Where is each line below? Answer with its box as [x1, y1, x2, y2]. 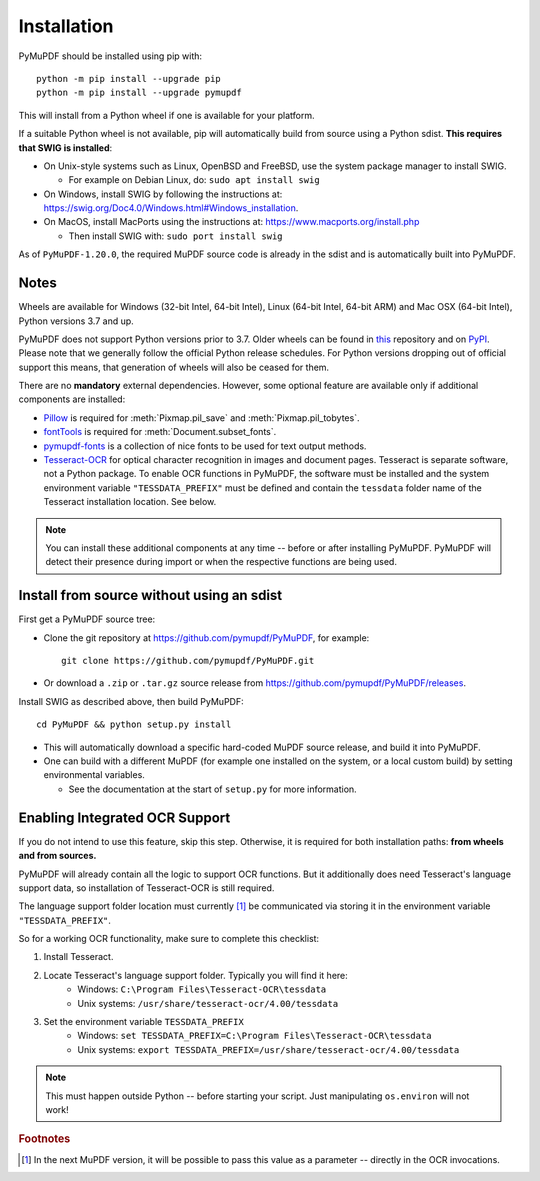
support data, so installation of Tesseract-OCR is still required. [18, 881, 275, 894]
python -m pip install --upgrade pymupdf [36, 87, 242, 99]
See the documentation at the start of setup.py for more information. [68, 783, 357, 795]
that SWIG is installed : [18, 141, 113, 154]
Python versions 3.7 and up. [18, 315, 134, 327]
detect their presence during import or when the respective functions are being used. [45, 556, 397, 568]
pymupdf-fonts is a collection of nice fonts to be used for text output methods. [43, 440, 367, 452]
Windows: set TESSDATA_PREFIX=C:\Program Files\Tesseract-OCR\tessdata [77, 1030, 432, 1042]
